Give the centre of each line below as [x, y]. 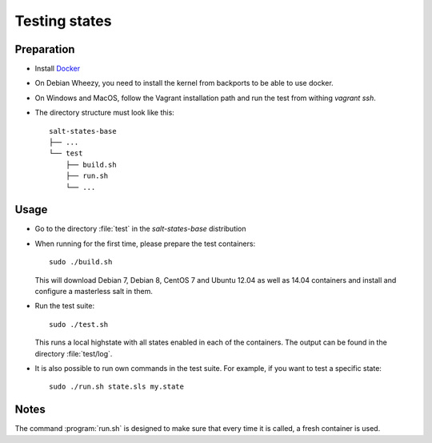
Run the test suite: [65, 306]
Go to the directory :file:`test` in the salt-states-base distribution [141, 229]
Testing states [63, 21]
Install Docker [57, 69]
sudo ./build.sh [81, 262]
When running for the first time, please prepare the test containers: [145, 244]
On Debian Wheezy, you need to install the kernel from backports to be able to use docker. [184, 83]
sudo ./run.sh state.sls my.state [116, 387]
